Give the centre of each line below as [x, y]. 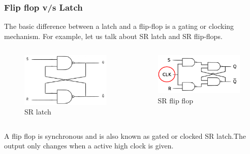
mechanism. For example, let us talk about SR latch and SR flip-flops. [113, 36]
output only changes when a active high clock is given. [89, 146]
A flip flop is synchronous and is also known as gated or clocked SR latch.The [125, 136]
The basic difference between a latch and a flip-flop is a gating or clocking [119, 26]
